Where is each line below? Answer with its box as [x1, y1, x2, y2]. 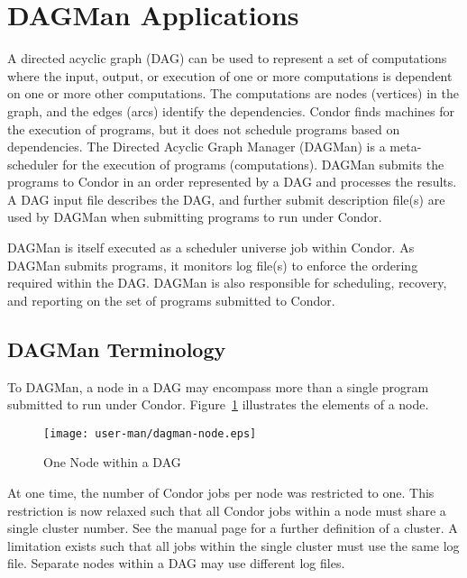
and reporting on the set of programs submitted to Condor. [7, 290, 335, 309]
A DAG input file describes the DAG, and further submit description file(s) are [7, 189, 445, 208]
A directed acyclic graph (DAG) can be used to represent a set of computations [7, 49, 447, 68]
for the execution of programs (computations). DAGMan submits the [62, 154, 444, 173]
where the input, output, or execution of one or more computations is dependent [7, 66, 453, 85]
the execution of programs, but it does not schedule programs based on [7, 119, 400, 138]
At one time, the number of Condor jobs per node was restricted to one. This [7, 483, 435, 502]
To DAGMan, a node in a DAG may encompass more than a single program [7, 377, 429, 396]
